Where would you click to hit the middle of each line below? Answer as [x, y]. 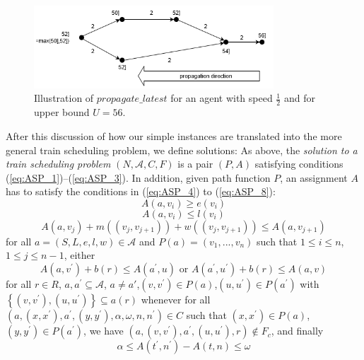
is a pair [195, 164]
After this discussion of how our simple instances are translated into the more [174, 135]
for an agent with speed [222, 98]
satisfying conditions [299, 164]
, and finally [297, 331]
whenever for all [176, 300]
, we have [104, 331]
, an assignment [314, 177]
